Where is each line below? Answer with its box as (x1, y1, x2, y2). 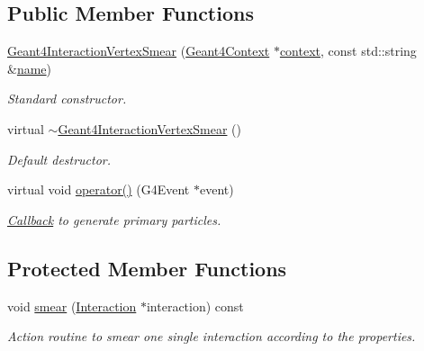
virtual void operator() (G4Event (7, 180, 190, 199)
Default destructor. (7, 149, 112, 168)
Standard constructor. (7, 89, 127, 108)
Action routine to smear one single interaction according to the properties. (7, 327, 416, 346)
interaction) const (146, 296, 244, 315)
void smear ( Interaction (7, 296, 137, 315)
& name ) (7, 58, 52, 77)
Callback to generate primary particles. (7, 210, 221, 229)
